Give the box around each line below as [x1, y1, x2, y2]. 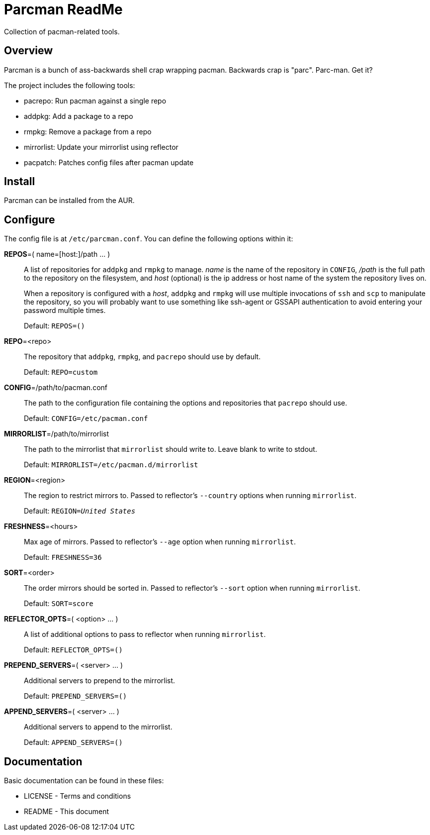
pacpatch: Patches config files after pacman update [24, 158, 194, 167]
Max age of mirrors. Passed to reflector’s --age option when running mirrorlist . [24, 537, 296, 546]
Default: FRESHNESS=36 [24, 553, 102, 562]
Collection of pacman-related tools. [4, 27, 120, 36]
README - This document [24, 807, 109, 816]
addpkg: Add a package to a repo [24, 111, 133, 120]
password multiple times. [24, 306, 106, 315]
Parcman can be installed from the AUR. [4, 196, 135, 205]
